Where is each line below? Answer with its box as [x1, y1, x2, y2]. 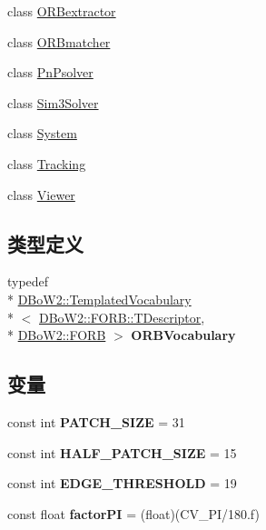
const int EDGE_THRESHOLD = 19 [7, 474, 237, 493]
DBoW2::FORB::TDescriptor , [39, 307, 205, 326]
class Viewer [7, 185, 75, 204]
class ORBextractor [7, 2, 116, 20]
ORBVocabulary [131, 325, 236, 345]
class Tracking [7, 154, 86, 173]
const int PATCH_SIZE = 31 [7, 412, 185, 431]
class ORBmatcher [7, 32, 111, 51]
